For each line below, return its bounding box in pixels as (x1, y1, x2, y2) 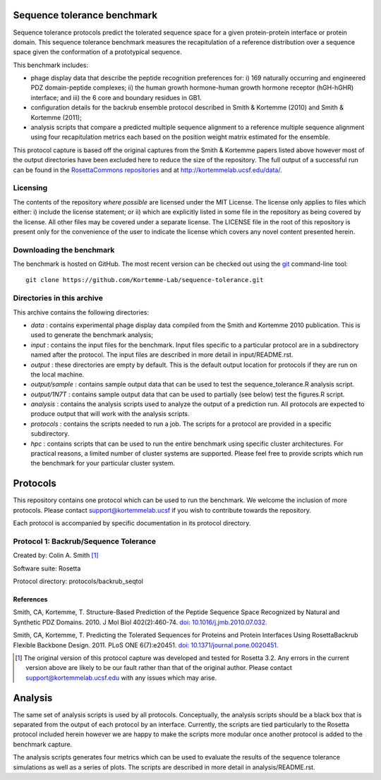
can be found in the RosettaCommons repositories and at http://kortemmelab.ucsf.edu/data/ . (13, 166, 282, 174)
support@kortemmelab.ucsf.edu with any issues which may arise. (25, 674, 217, 682)
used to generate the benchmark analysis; (30, 331, 154, 339)
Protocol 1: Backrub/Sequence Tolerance (13, 536, 157, 546)
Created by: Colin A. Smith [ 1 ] (13, 551, 99, 560)
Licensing (13, 183, 48, 193)
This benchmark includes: (13, 61, 89, 69)
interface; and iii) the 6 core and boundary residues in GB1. (30, 93, 202, 102)
